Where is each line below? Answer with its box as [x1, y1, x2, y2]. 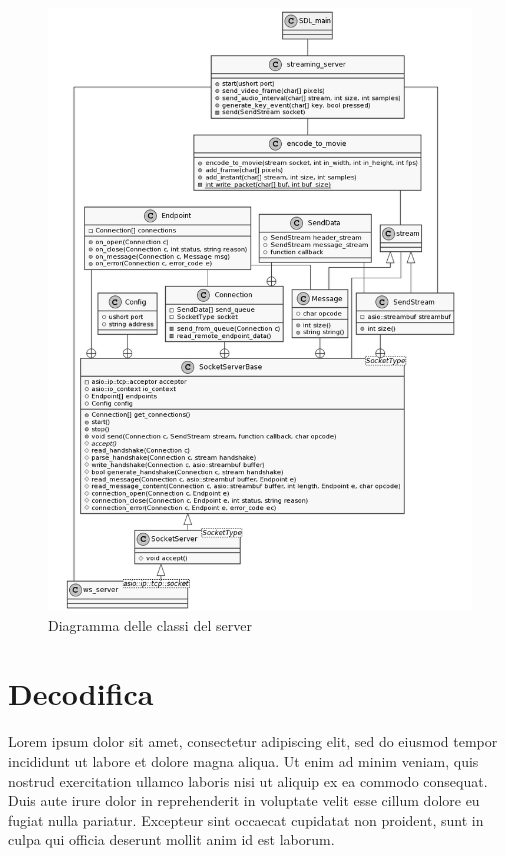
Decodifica [8, 673, 154, 714]
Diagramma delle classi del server [48, 614, 252, 635]
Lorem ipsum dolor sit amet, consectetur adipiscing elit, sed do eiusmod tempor [8, 731, 498, 752]
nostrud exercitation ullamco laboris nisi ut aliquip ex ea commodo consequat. [8, 770, 488, 791]
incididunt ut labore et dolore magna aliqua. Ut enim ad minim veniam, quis [8, 750, 479, 771]
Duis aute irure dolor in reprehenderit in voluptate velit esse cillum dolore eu [8, 790, 480, 811]
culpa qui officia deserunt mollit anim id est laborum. [8, 829, 335, 850]
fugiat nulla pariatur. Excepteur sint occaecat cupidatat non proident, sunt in [8, 809, 484, 830]
